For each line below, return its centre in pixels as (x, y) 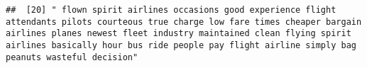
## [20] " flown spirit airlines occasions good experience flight (171, 10)
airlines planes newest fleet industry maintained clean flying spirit (179, 34)
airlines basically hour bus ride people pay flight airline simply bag (181, 45)
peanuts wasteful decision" (72, 57)
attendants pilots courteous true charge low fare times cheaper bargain (184, 22)
